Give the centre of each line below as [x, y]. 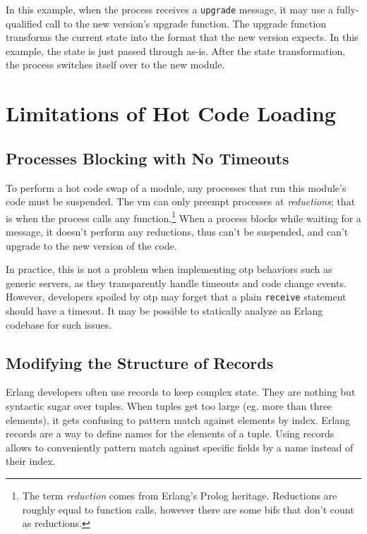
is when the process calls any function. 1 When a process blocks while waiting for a [183, 217]
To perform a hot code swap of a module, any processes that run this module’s [176, 187]
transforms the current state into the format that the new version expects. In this [182, 37]
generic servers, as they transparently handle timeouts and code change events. [176, 283]
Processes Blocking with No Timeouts [148, 158]
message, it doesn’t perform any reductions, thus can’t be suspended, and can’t [177, 232]
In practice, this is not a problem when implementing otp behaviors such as [169, 269]
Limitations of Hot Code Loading [171, 113]
